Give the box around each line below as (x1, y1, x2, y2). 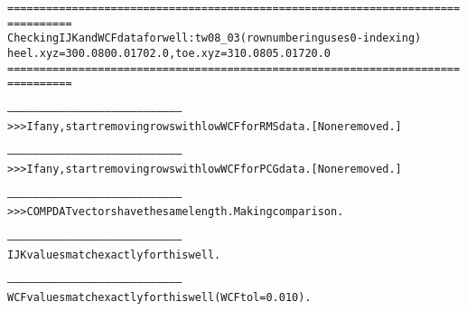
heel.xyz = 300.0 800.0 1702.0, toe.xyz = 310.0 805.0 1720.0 (7, 46, 332, 60)
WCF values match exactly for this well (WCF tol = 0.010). (7, 290, 312, 304)
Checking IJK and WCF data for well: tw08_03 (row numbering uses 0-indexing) (7, 32, 422, 45)
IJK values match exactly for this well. (7, 248, 221, 261)
